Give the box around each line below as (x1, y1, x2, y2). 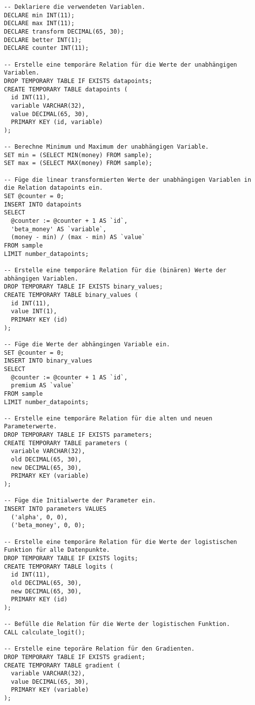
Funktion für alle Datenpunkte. (4, 546, 110, 554)
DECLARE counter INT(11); (4, 44, 89, 52)
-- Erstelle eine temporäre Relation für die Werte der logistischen (4, 538, 237, 545)
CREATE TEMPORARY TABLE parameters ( (4, 439, 128, 447)
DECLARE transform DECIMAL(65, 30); (4, 28, 124, 35)
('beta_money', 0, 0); (11, 522, 85, 529)
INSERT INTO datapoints (4, 201, 82, 208)
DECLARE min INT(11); (4, 11, 75, 19)
